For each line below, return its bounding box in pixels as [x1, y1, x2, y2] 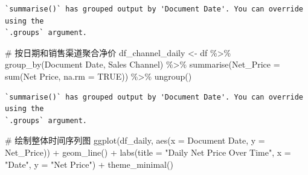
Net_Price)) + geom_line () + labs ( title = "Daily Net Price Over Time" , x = [5, 145, 291, 158]
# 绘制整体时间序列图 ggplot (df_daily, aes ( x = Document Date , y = [5, 134, 265, 147]
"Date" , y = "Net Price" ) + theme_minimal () [5, 157, 173, 170]
